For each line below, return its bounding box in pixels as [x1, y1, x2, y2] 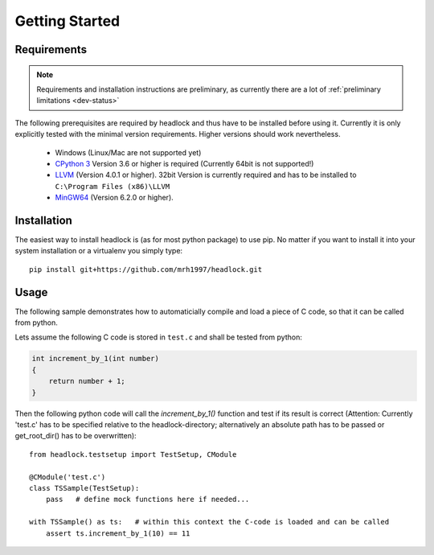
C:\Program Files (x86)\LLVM [55, 182, 170, 191]
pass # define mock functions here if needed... [45, 495, 250, 504]
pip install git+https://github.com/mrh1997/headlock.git [29, 265, 263, 273]
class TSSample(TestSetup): [29, 483, 140, 492]
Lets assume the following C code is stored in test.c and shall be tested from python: [14, 332, 303, 342]
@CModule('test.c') [29, 472, 106, 482]
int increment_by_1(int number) [31, 354, 160, 364]
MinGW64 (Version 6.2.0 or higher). [55, 193, 174, 203]
